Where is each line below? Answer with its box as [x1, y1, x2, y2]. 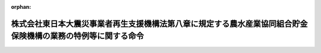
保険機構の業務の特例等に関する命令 [11, 31, 144, 41]
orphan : [11, 4, 32, 10]
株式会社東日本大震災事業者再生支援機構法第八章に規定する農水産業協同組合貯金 [11, 18, 308, 29]
